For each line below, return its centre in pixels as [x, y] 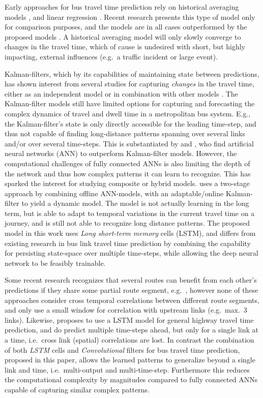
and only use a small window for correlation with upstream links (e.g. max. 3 [126, 310]
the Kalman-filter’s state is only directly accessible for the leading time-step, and [130, 123]
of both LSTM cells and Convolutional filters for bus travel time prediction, [122, 349]
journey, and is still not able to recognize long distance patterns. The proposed [127, 223]
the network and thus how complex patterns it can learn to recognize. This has [128, 173]
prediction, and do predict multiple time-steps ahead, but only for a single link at [131, 330]
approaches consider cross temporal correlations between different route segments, [132, 300]
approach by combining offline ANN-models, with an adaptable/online [114, 193]
